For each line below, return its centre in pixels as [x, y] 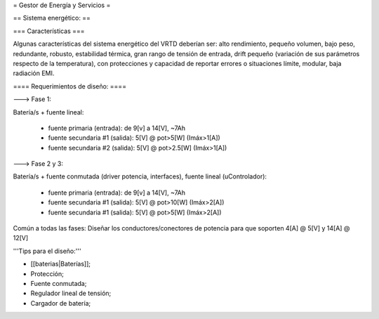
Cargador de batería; [61, 303]
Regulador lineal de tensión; [71, 293]
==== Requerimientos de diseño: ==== [69, 86]
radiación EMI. [34, 73]
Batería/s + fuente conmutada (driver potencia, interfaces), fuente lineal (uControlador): [140, 176]
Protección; [47, 273]
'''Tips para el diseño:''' [47, 251]
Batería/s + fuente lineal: [48, 112]
